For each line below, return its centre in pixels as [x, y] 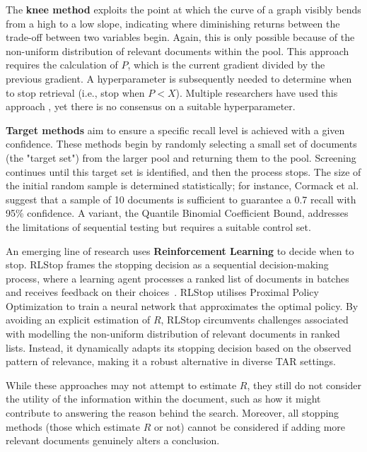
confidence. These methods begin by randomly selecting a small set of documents [181, 144]
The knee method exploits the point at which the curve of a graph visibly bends [183, 9]
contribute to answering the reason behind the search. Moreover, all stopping [173, 413]
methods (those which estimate [73, 426]
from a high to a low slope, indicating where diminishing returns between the [173, 23]
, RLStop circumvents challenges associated [255, 320]
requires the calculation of [62, 65]
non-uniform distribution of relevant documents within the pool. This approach [177, 50]
